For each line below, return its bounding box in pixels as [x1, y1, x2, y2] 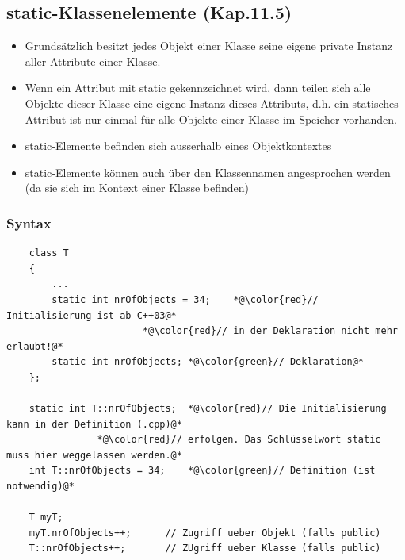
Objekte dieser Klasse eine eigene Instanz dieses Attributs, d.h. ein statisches [25, 94, 399, 111]
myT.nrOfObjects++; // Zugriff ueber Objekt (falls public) [29, 527, 381, 539]
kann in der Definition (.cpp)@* [6, 418, 182, 430]
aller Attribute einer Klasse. [25, 52, 161, 69]
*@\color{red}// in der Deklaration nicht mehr [142, 325, 398, 337]
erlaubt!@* [6, 340, 63, 352]
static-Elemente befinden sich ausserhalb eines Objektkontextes [25, 137, 332, 154]
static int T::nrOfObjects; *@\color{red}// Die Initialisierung [29, 403, 387, 415]
